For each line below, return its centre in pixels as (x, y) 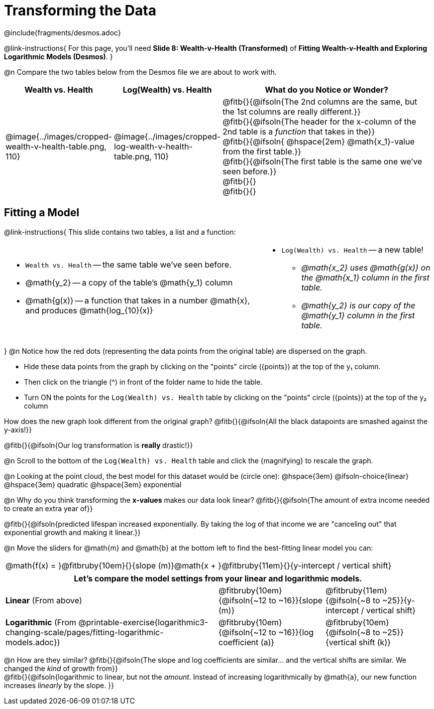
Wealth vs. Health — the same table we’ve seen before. (129, 264)
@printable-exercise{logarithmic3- (143, 622)
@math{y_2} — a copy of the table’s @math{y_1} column (129, 282)
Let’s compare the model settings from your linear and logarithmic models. (218, 578)
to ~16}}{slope (296, 600)
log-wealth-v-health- (153, 146)
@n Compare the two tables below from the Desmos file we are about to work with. (140, 72)
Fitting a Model (42, 213)
